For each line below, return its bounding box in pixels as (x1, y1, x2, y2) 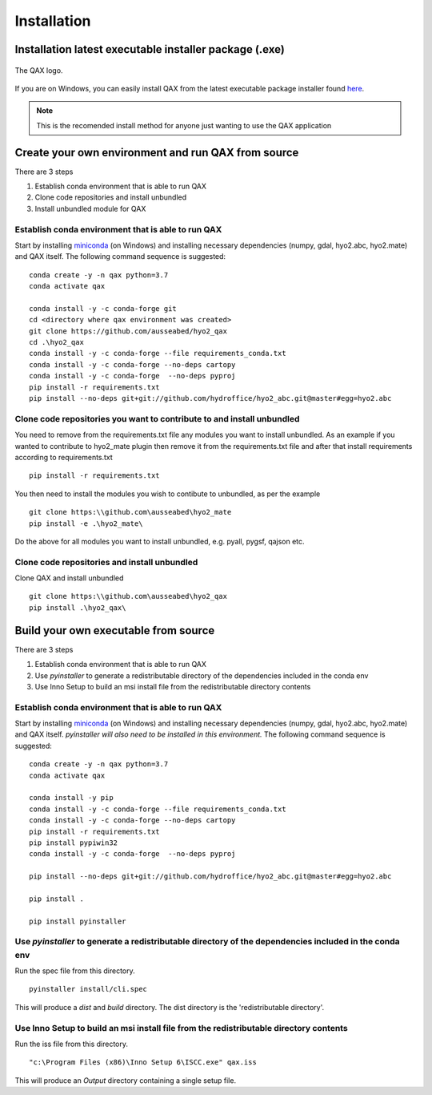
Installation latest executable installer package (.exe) (14, 42, 286, 56)
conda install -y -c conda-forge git (29, 304, 178, 313)
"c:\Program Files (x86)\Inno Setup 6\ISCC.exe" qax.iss (29, 1058, 258, 1067)
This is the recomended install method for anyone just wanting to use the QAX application (36, 120, 332, 130)
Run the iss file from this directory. (14, 1039, 128, 1049)
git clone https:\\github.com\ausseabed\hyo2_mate (29, 507, 232, 517)
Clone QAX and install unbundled (14, 573, 124, 583)
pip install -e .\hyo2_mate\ (29, 519, 143, 528)
